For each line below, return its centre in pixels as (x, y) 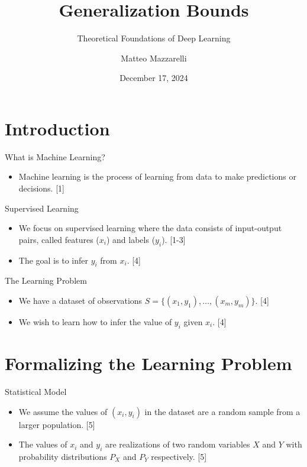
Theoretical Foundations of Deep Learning (154, 38)
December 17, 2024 (154, 78)
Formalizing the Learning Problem (148, 363)
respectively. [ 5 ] (179, 456)
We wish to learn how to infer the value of (95, 322)
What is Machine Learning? (55, 156)
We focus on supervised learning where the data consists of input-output (150, 228)
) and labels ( (131, 239)
